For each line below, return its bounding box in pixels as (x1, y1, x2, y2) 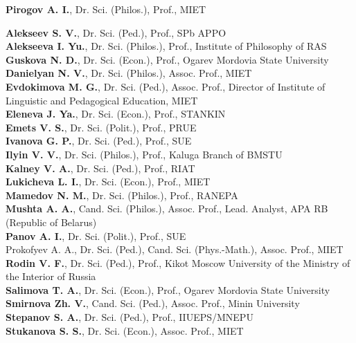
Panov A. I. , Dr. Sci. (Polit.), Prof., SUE (6, 228, 186, 243)
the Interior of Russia (6, 269, 96, 284)
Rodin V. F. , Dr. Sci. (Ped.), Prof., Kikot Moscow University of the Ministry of (6, 255, 350, 270)
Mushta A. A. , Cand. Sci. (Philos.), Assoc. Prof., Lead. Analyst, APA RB (6, 201, 328, 216)
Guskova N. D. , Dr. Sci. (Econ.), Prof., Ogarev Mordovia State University (6, 52, 329, 66)
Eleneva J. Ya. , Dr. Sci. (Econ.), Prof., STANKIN (6, 106, 226, 121)
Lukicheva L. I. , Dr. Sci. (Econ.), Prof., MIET (6, 174, 211, 189)
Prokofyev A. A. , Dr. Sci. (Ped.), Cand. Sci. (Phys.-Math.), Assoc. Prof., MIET (6, 242, 344, 257)
